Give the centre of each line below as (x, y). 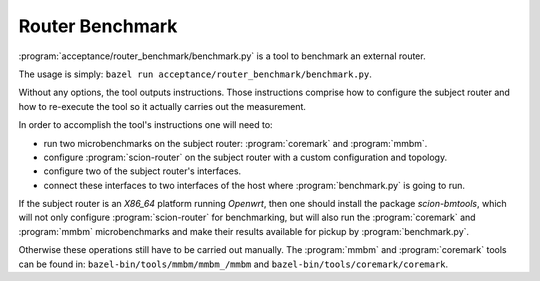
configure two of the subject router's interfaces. (142, 171)
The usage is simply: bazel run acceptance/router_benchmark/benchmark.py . (195, 74)
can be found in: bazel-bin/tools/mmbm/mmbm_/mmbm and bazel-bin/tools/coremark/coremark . (233, 264)
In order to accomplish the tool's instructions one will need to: (146, 125)
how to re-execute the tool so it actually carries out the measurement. (162, 106)
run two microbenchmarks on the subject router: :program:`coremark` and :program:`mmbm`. (235, 143)
